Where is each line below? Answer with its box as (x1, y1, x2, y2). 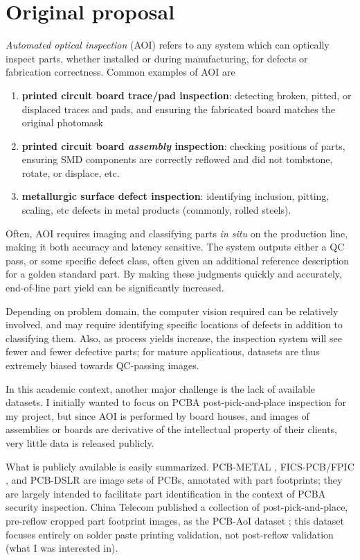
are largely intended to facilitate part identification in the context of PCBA (6, 486, 326, 500)
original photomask (21, 115, 103, 130)
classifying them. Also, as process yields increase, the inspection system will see (6, 330, 342, 345)
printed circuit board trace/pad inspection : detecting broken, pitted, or (21, 87, 352, 102)
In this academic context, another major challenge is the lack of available (6, 381, 316, 396)
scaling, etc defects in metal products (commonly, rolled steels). (21, 203, 291, 217)
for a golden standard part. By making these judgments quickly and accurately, (6, 266, 342, 281)
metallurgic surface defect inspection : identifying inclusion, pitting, (21, 189, 330, 203)
